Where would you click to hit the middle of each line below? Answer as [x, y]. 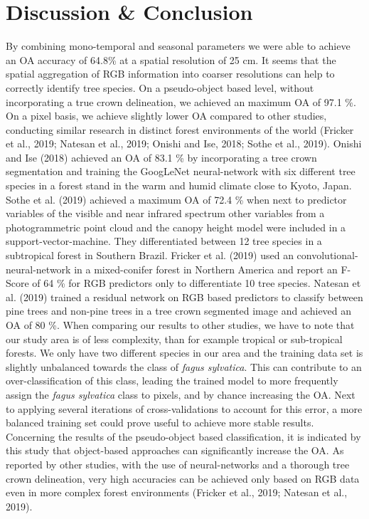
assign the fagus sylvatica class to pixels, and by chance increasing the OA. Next [181, 394]
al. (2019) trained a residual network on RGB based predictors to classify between [184, 297]
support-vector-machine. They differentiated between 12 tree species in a [164, 241]
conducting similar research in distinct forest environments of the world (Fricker [180, 129]
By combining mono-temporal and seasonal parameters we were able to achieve [178, 46]
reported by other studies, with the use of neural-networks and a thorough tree [178, 464]
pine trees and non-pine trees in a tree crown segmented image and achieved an [179, 311]
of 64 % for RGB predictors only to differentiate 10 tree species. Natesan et [197, 283]
